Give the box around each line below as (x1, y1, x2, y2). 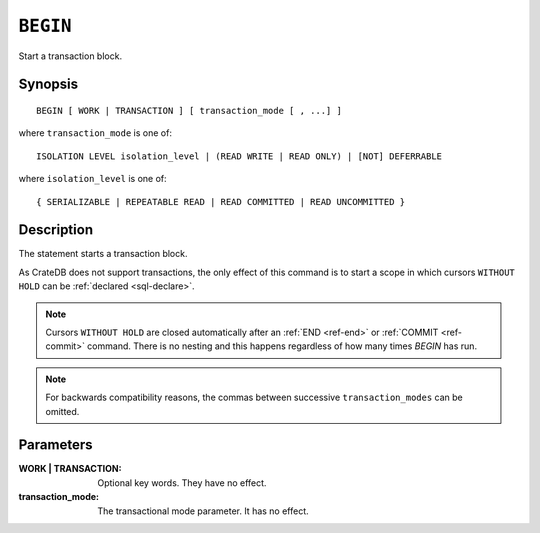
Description (18, 221, 94, 239)
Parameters (18, 436, 93, 454)
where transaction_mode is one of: (18, 127, 172, 139)
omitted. (45, 405, 80, 417)
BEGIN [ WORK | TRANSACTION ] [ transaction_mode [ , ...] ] (36, 105, 342, 116)
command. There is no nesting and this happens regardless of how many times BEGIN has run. (86, 340, 478, 352)
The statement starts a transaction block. (18, 248, 188, 260)
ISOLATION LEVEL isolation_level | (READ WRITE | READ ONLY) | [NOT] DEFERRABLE (36, 150, 443, 162)
